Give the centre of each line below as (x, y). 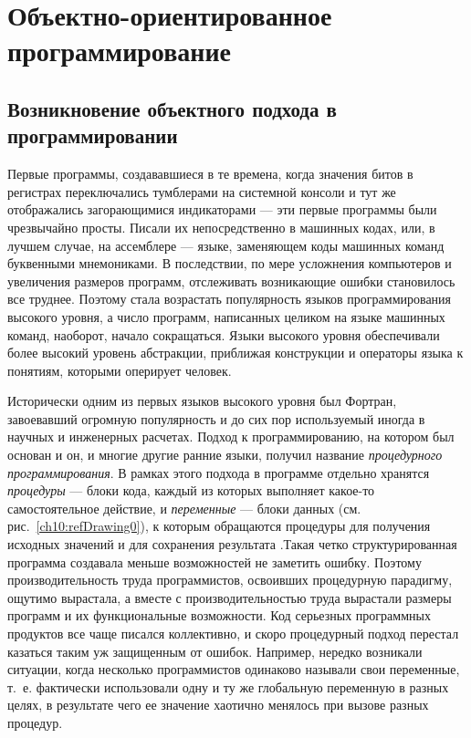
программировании (93, 135)
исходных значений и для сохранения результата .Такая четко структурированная (232, 544)
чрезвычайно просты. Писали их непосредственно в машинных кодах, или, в (221, 227)
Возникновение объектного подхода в (172, 108)
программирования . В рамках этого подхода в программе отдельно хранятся (219, 472)
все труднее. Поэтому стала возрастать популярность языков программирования (230, 299)
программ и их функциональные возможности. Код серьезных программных (219, 615)
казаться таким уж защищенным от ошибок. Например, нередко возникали (215, 651)
